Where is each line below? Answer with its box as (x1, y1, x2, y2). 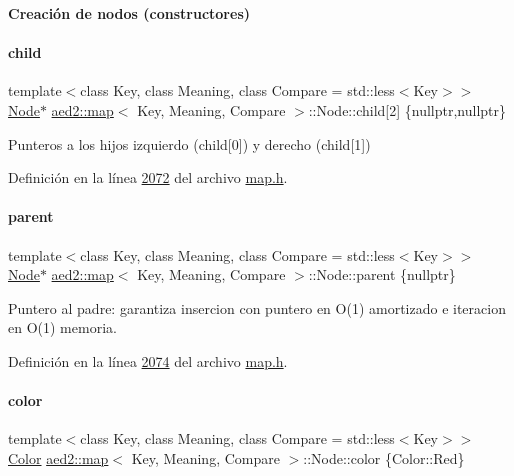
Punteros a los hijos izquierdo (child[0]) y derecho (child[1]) (8, 133, 371, 154)
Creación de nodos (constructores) (8, 3, 250, 23)
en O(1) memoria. (8, 317, 117, 338)
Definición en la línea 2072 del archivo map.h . (8, 167, 288, 188)
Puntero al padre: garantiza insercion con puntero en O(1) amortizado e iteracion (8, 297, 506, 318)
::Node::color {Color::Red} (303, 447, 465, 468)
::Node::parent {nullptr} (308, 264, 456, 285)
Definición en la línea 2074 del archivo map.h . (8, 350, 288, 371)
